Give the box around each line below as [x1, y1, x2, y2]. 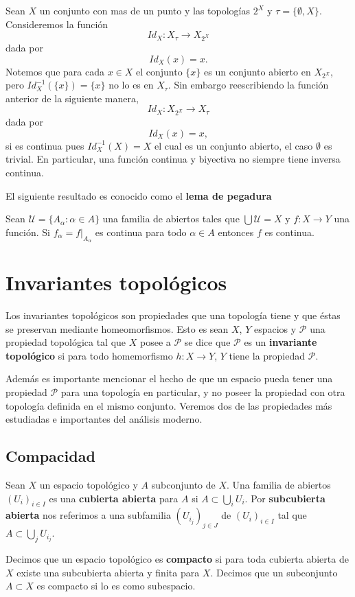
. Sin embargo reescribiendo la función [168, 78, 329, 92]
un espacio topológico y [39, 478, 138, 492]
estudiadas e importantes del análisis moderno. [5, 412, 203, 426]
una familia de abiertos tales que [102, 211, 240, 226]
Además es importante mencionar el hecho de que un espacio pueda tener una [5, 371, 333, 386]
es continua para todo [95, 224, 187, 239]
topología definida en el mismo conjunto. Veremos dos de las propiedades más [5, 398, 332, 412]
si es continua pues [5, 138, 84, 152]
